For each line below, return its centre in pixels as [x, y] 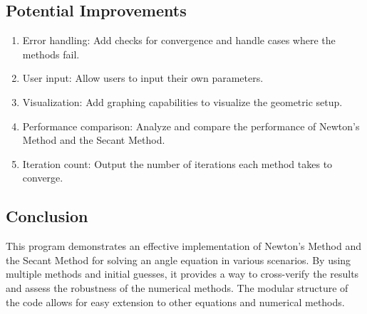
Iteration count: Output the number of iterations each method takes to [177, 163]
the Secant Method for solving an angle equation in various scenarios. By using [179, 260]
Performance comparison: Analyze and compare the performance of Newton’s [191, 126]
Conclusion [47, 216]
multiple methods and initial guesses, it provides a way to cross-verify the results [182, 274]
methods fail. [51, 54]
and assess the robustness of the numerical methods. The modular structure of [177, 287]
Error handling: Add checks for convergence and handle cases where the [179, 40]
